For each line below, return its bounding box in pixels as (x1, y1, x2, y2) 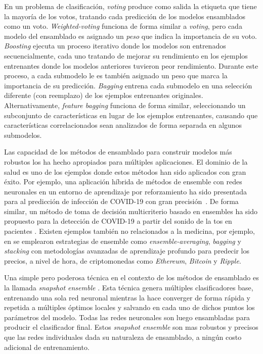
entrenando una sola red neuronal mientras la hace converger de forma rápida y (4, 292, 250, 302)
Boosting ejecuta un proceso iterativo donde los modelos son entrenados (4, 40, 226, 51)
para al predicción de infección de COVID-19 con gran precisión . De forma (4, 196, 239, 207)
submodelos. (4, 129, 42, 140)
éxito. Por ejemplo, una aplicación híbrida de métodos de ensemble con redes (4, 176, 242, 187)
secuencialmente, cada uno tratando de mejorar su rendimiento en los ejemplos (4, 50, 248, 61)
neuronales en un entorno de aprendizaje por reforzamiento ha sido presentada (4, 186, 247, 196)
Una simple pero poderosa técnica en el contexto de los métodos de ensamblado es (4, 272, 259, 283)
